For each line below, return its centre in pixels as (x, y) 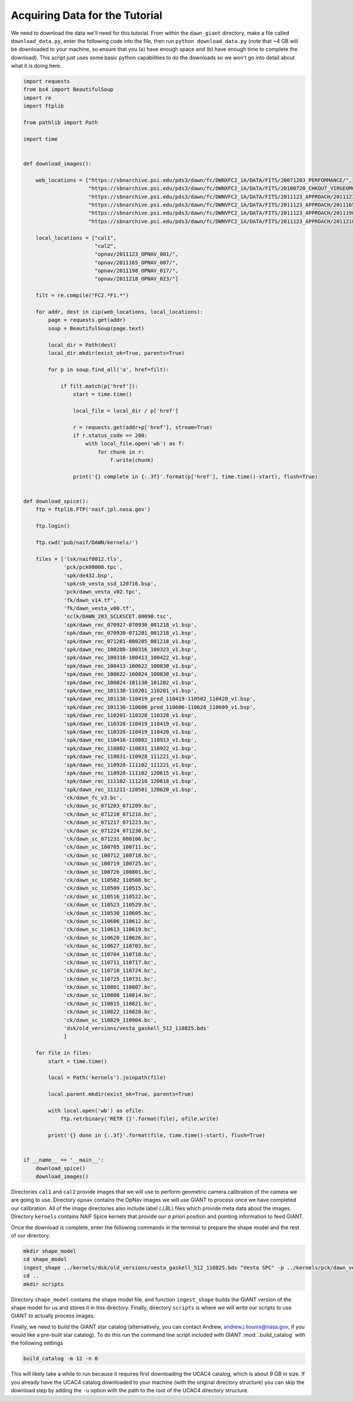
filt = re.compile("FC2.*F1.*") (82, 295)
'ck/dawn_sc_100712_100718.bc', (110, 855)
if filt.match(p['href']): (99, 386)
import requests (47, 81)
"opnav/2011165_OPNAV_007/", (136, 262)
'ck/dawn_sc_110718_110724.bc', (110, 971)
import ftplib (44, 106)
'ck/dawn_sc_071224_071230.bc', (110, 831)
